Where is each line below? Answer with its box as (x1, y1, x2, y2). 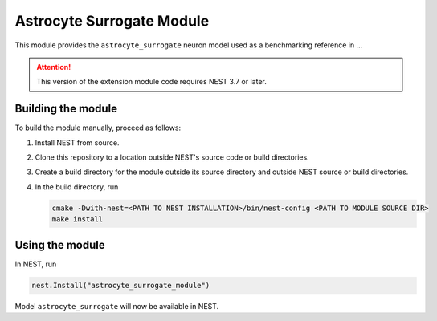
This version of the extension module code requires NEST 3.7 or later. (36, 77, 267, 87)
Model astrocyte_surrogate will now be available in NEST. (14, 301, 219, 311)
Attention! (36, 62, 71, 71)
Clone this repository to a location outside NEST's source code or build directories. (35, 152, 309, 162)
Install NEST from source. (35, 137, 120, 148)
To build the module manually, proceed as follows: (14, 123, 181, 132)
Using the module (14, 238, 105, 252)
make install (51, 215, 104, 224)
